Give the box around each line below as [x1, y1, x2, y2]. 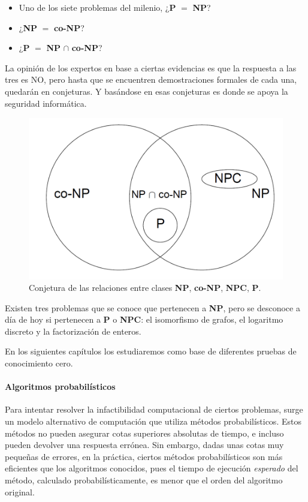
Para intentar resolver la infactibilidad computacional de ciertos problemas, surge [5, 403, 303, 416]
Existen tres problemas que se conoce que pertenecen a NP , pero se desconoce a [5, 301, 300, 314]
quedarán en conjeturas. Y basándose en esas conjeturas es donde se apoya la [5, 85, 288, 97]
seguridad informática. [5, 97, 87, 109]
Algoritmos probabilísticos [5, 380, 116, 393]
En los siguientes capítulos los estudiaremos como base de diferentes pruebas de [5, 345, 297, 357]
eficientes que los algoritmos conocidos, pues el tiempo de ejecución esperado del [5, 462, 298, 474]
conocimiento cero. [5, 357, 73, 369]
